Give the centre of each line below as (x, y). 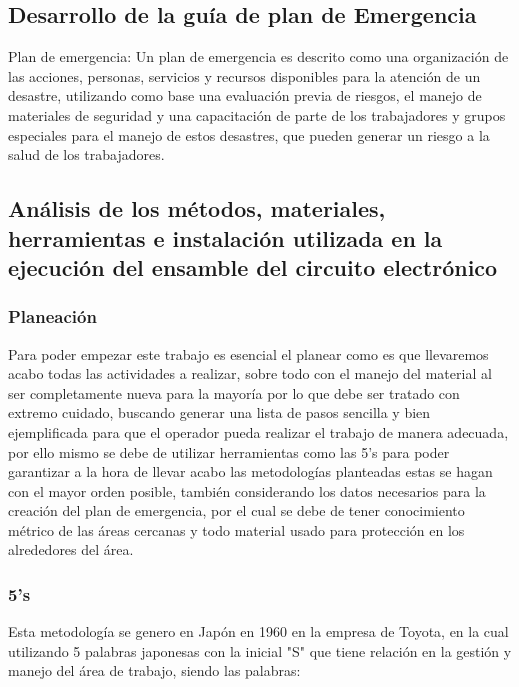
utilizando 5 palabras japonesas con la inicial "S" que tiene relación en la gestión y (260, 650)
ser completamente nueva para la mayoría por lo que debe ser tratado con (234, 392)
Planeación (52, 316)
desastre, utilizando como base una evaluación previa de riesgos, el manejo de (245, 95)
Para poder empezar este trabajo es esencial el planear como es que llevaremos (248, 353)
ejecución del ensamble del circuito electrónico (253, 266)
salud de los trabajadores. (86, 154)
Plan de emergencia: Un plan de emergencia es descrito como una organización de (258, 56)
